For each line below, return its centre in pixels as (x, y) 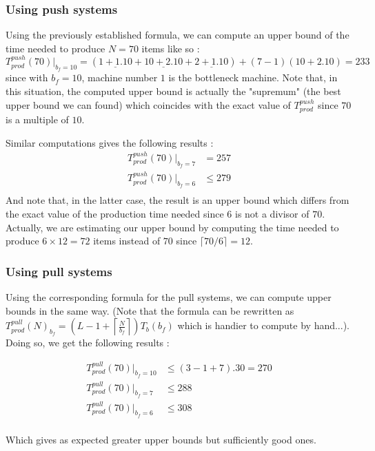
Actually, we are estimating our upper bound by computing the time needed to (172, 227)
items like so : (171, 48)
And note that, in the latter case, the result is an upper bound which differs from (178, 200)
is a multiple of (37, 119)
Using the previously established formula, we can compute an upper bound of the (178, 35)
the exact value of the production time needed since (115, 213)
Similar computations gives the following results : (110, 142)
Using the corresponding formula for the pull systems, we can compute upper (169, 296)
